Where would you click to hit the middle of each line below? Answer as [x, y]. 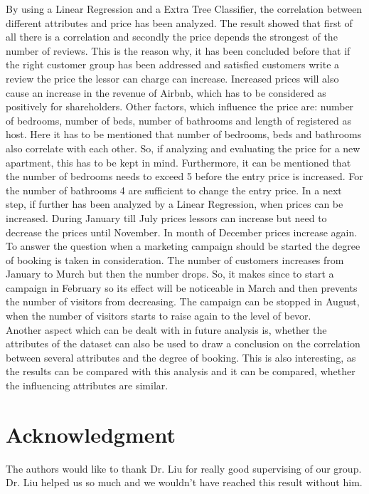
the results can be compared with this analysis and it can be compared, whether [181, 371]
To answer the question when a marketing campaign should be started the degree [183, 246]
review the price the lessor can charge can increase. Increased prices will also [172, 78]
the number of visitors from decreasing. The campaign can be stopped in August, [183, 301]
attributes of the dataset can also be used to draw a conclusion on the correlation [183, 343]
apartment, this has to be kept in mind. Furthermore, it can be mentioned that [178, 162]
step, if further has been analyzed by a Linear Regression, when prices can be [175, 204]
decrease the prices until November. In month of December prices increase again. [182, 232]
